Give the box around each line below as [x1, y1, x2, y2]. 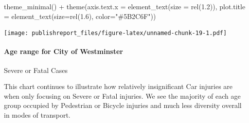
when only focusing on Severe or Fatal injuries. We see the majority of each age [4, 90, 241, 101]
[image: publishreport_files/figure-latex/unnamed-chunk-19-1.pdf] [4, 30, 227, 37]
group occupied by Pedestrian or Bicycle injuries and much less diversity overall [4, 100, 242, 110]
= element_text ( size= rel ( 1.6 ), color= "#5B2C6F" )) [4, 11, 156, 21]
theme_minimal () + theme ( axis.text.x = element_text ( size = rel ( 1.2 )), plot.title [4, 1, 246, 11]
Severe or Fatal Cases [4, 65, 68, 75]
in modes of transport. [4, 110, 71, 120]
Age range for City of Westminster [4, 46, 123, 56]
